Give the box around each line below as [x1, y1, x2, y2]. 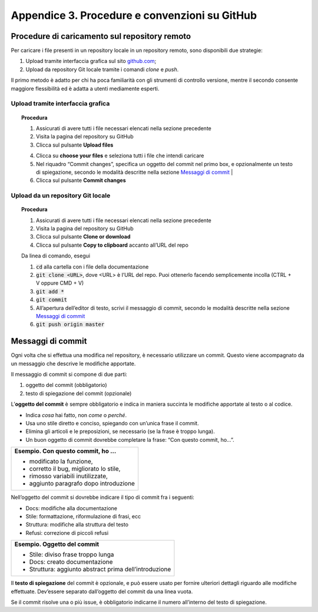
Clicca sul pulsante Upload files [36, 141, 114, 148]
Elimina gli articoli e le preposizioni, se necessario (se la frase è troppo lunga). [25, 428, 215, 435]
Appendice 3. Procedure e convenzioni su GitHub [11, 9, 257, 22]
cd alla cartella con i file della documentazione [36, 263, 149, 270]
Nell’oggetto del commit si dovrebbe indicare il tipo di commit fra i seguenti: [11, 494, 194, 501]
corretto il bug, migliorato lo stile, [29, 465, 121, 473]
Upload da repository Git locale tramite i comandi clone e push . [25, 65, 179, 73]
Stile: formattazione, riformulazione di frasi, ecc [25, 512, 141, 520]
